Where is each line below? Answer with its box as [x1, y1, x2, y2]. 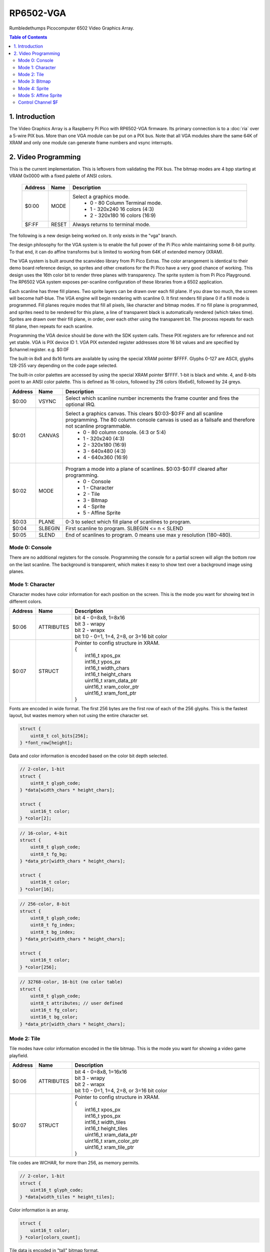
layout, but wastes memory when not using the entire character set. [9, 713, 149, 719]
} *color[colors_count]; [19, 1234, 81, 1240]
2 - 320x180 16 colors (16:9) [90, 212, 156, 219]
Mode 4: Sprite [18, 85, 49, 91]
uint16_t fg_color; [30, 1007, 78, 1013]
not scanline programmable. [65, 422, 132, 429]
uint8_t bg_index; [30, 929, 75, 935]
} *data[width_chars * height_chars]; [19, 787, 115, 793]
